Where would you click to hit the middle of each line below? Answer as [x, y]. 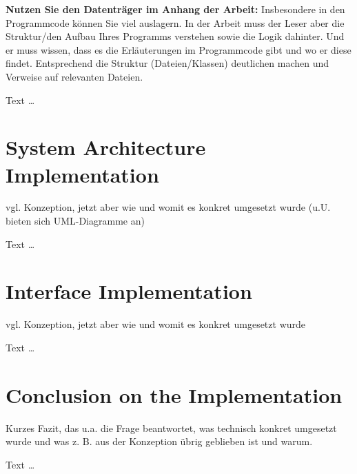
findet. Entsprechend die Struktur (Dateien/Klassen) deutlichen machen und [167, 63]
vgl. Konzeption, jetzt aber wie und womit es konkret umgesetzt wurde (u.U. [168, 207]
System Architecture [106, 147]
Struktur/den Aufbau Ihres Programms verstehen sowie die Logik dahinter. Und [175, 36]
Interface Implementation [129, 291]
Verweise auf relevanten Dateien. [74, 76]
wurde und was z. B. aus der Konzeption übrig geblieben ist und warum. [159, 441]
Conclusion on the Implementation [174, 394]
